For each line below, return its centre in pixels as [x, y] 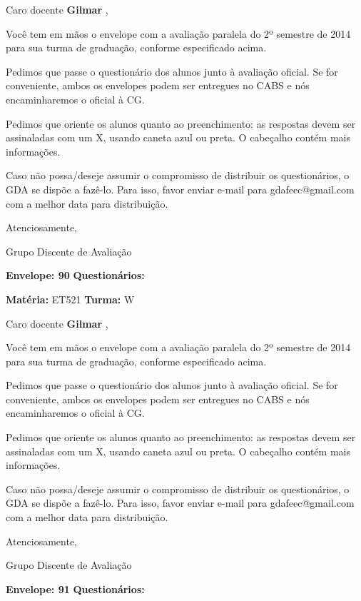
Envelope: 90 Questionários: [75, 275]
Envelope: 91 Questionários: [75, 589]
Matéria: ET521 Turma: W [70, 299]
